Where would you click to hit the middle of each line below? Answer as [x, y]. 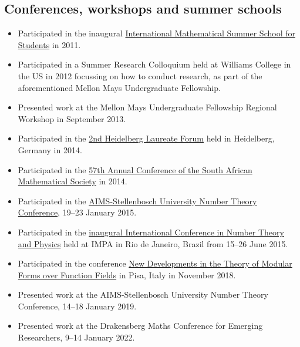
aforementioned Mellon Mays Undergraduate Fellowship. [119, 87]
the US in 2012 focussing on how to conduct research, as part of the [140, 75]
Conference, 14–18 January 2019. [77, 306]
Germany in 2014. [50, 149]
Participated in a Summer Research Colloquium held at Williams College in [154, 64]
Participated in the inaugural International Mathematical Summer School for [156, 33]
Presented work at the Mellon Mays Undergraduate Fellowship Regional [147, 107]
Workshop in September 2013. [72, 118]
